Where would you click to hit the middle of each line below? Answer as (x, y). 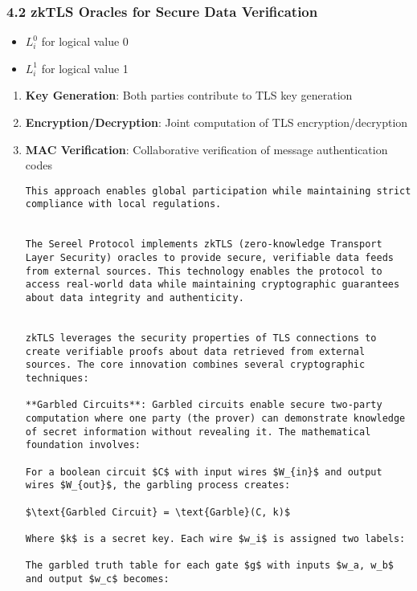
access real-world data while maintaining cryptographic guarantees (213, 285)
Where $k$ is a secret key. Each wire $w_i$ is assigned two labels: (215, 538)
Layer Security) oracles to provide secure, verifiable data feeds (209, 258)
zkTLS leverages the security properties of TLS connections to (201, 338)
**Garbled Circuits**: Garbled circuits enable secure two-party (204, 405)
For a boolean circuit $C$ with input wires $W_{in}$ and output (204, 472)
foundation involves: (83, 445)
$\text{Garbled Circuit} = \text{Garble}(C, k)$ (158, 512)
